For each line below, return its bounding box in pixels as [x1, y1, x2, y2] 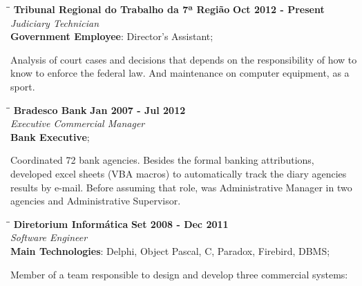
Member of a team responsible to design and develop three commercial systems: [10, 267, 348, 281]
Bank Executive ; [10, 129, 90, 144]
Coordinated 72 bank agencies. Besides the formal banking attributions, [10, 153, 314, 167]
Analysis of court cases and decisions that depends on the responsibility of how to [10, 52, 357, 66]
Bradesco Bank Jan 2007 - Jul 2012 [13, 102, 186, 117]
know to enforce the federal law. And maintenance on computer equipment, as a [10, 66, 350, 80]
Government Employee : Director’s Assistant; [10, 29, 213, 44]
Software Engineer [10, 230, 88, 245]
